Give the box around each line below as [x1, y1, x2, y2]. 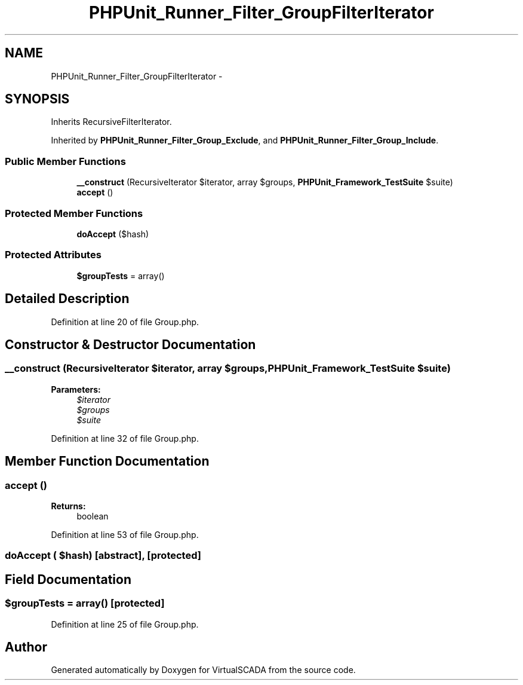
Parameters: [51, 384, 101, 395]
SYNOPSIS [5, 91, 70, 107]
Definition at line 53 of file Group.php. [51, 529, 199, 540]
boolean [76, 510, 109, 521]
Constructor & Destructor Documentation [5, 337, 256, 352]
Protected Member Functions [5, 207, 143, 219]
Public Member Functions [5, 155, 126, 167]
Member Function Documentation [5, 454, 210, 469]
